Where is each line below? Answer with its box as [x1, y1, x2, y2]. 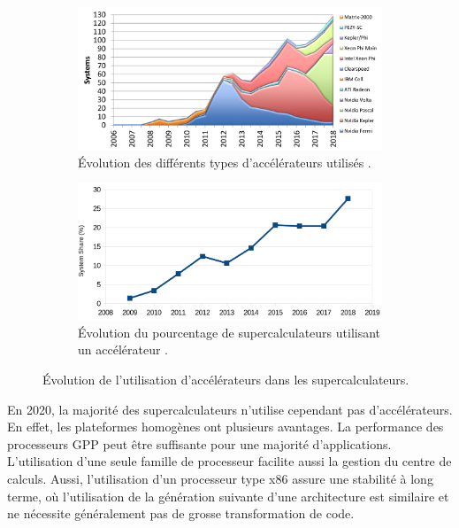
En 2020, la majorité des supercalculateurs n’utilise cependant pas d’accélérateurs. [7, 400, 453, 418]
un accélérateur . [78, 340, 168, 359]
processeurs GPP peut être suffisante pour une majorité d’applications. [7, 434, 392, 453]
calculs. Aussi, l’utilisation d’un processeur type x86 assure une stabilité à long [7, 470, 433, 488]
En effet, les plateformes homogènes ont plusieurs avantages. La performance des [7, 417, 444, 436]
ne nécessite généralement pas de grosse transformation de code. [7, 504, 355, 523]
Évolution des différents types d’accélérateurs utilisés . [78, 152, 371, 171]
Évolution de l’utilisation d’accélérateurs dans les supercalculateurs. [42, 370, 409, 389]
